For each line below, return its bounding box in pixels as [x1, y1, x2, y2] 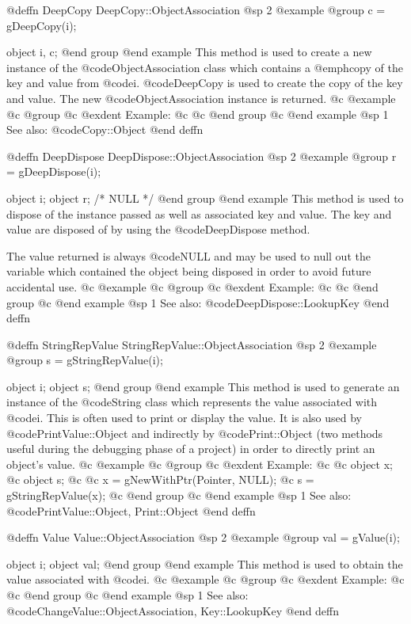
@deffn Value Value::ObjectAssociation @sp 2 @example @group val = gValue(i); [6, 529, 400, 546]
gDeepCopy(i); [6, 17, 77, 33]
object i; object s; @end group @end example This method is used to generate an [6, 378, 400, 394]
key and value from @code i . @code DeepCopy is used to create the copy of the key [6, 74, 403, 91]
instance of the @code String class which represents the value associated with [6, 394, 378, 410]
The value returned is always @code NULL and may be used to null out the [6, 247, 371, 264]
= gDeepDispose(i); [6, 163, 101, 180]
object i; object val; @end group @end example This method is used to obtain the [6, 555, 403, 572]
